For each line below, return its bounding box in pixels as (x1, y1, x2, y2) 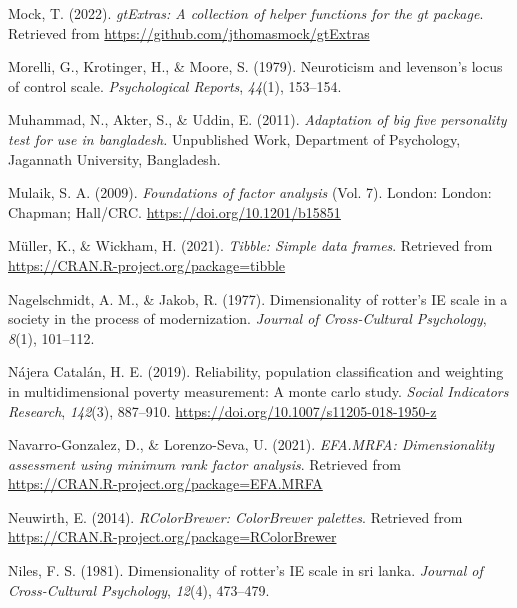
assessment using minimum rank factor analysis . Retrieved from (8, 453, 401, 474)
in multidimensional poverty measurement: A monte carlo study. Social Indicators (8, 380, 509, 401)
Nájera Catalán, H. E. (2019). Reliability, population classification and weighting (8, 361, 504, 382)
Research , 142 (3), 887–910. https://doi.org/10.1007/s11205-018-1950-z (8, 400, 437, 421)
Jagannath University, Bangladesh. (8, 148, 221, 169)
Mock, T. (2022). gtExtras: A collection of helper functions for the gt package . (8, 3, 484, 23)
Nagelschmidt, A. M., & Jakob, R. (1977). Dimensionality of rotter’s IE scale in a (8, 288, 508, 309)
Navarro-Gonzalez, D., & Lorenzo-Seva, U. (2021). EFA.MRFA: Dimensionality (8, 434, 494, 455)
